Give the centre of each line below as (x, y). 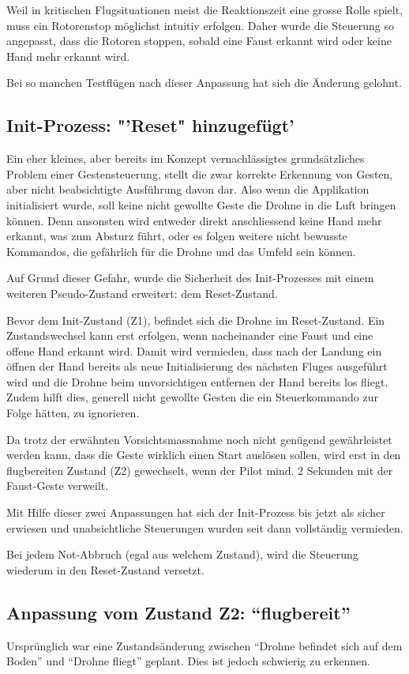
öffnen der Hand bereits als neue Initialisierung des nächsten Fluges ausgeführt (197, 366)
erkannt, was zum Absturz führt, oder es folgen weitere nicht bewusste (177, 236)
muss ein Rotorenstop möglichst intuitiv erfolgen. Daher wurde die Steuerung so (200, 25)
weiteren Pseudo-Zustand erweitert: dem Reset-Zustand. (142, 293)
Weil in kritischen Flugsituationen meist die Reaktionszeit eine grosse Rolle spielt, (205, 9)
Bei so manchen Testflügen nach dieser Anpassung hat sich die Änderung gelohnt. (204, 83)
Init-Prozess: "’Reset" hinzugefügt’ (150, 125)
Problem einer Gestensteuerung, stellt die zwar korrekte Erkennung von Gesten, (200, 173)
